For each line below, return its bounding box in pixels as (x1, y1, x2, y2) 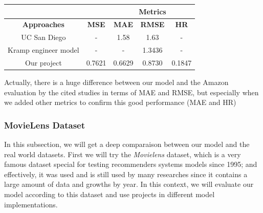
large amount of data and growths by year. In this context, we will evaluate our (4, 179, 254, 189)
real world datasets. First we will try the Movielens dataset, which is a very (4, 148, 241, 159)
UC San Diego (21, 32, 66, 42)
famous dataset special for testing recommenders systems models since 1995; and (4, 159, 257, 169)
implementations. (4, 199, 58, 209)
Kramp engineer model (8, 45, 79, 55)
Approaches (22, 19, 64, 30)
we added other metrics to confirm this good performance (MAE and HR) (4, 97, 236, 108)
